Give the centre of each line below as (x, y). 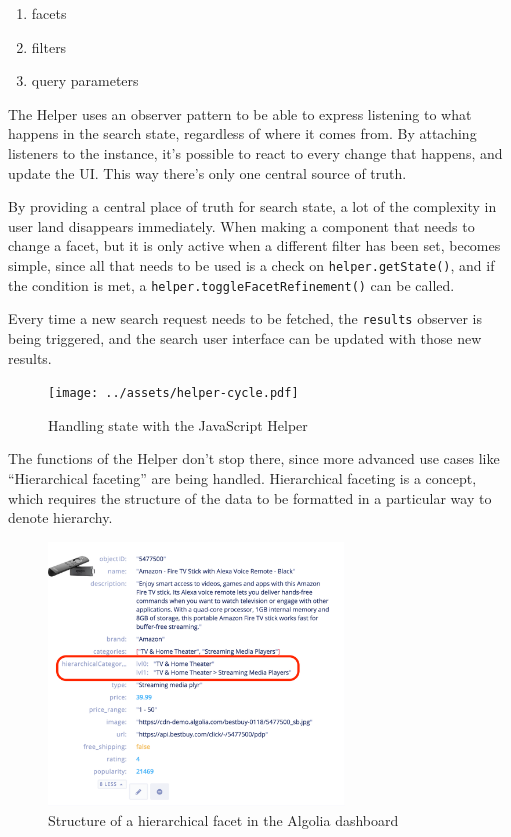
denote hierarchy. (60, 517)
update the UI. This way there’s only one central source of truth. (207, 172)
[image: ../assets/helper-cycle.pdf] (173, 393)
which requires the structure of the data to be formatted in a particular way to (250, 497)
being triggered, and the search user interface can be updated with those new (245, 337)
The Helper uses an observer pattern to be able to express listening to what (240, 113)
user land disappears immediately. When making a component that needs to (241, 225)
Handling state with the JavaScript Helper (178, 424)
